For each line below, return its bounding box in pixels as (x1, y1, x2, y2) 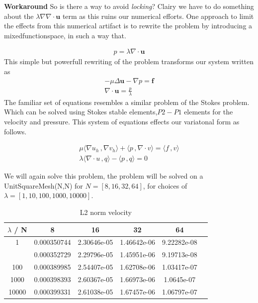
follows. (4, 126, 27, 136)
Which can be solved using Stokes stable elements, (4, 106, 158, 117)
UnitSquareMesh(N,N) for (4, 180, 83, 191)
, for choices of (143, 180, 187, 191)
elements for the (184, 106, 233, 117)
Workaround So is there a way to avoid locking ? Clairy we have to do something (4, 1, 254, 11)
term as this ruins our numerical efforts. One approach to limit (62, 10, 254, 21)
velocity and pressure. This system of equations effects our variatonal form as (4, 116, 240, 126)
